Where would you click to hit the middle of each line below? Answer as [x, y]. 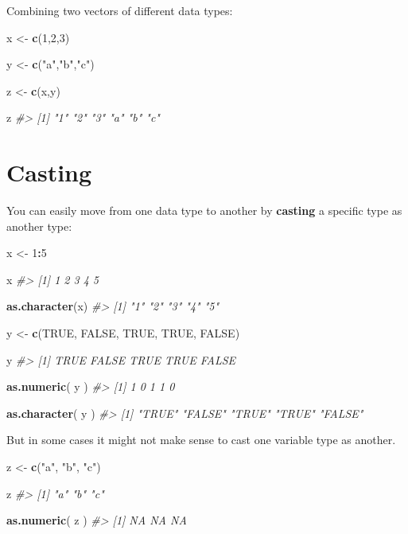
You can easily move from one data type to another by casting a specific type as [204, 210]
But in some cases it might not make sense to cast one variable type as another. [201, 440]
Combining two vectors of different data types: [120, 10]
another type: [39, 226]
